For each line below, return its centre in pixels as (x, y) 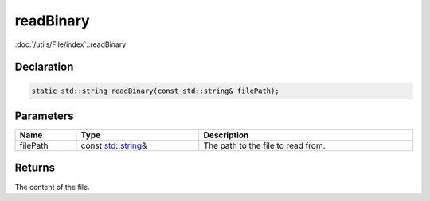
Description (226, 135)
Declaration (44, 67)
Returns (35, 168)
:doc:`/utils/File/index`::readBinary (70, 44)
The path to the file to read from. (264, 145)
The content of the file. (53, 187)
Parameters (44, 116)
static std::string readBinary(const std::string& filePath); (155, 91)
